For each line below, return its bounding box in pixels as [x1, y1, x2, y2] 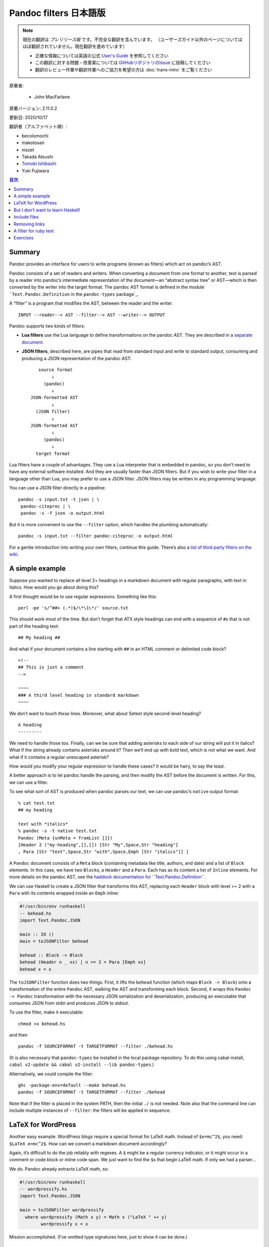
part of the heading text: [9, 623, 59, 629]
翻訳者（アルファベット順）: [9, 124, 67, 130]
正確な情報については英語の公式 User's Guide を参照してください [35, 52, 169, 58]
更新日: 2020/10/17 [9, 115, 48, 121]
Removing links [13, 221, 45, 227]
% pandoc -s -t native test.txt [18, 828, 97, 834]
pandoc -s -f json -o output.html [20, 510, 105, 516]
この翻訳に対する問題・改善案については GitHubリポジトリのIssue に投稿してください [35, 60, 211, 66]
